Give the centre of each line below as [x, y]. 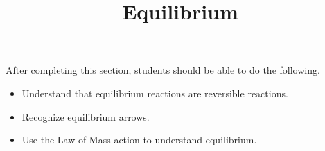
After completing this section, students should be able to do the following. [163, 70]
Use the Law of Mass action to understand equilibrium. [139, 140]
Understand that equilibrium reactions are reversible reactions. [155, 93]
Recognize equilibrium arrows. [86, 116]
